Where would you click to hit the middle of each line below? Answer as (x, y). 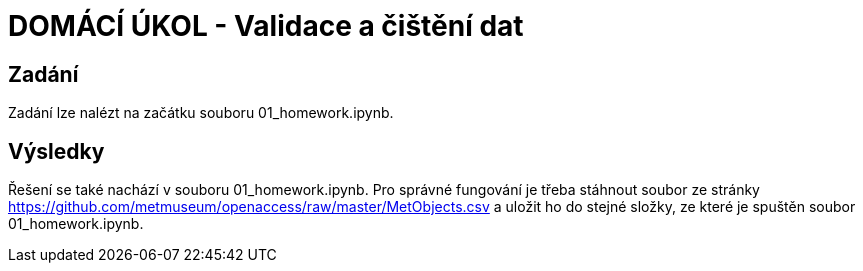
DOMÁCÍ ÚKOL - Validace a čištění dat (266, 26)
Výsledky (56, 151)
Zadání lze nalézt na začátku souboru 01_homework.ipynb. (201, 113)
